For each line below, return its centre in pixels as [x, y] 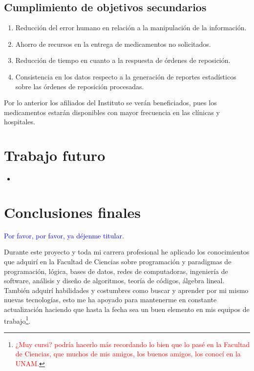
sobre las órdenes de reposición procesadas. [80, 86]
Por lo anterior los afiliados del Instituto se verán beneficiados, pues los [110, 103]
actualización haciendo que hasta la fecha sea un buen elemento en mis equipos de [127, 309]
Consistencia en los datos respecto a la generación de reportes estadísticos [126, 76]
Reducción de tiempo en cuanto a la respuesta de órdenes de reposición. [123, 60]
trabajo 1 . [17, 320]
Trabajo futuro [55, 155]
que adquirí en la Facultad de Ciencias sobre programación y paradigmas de [118, 261]
